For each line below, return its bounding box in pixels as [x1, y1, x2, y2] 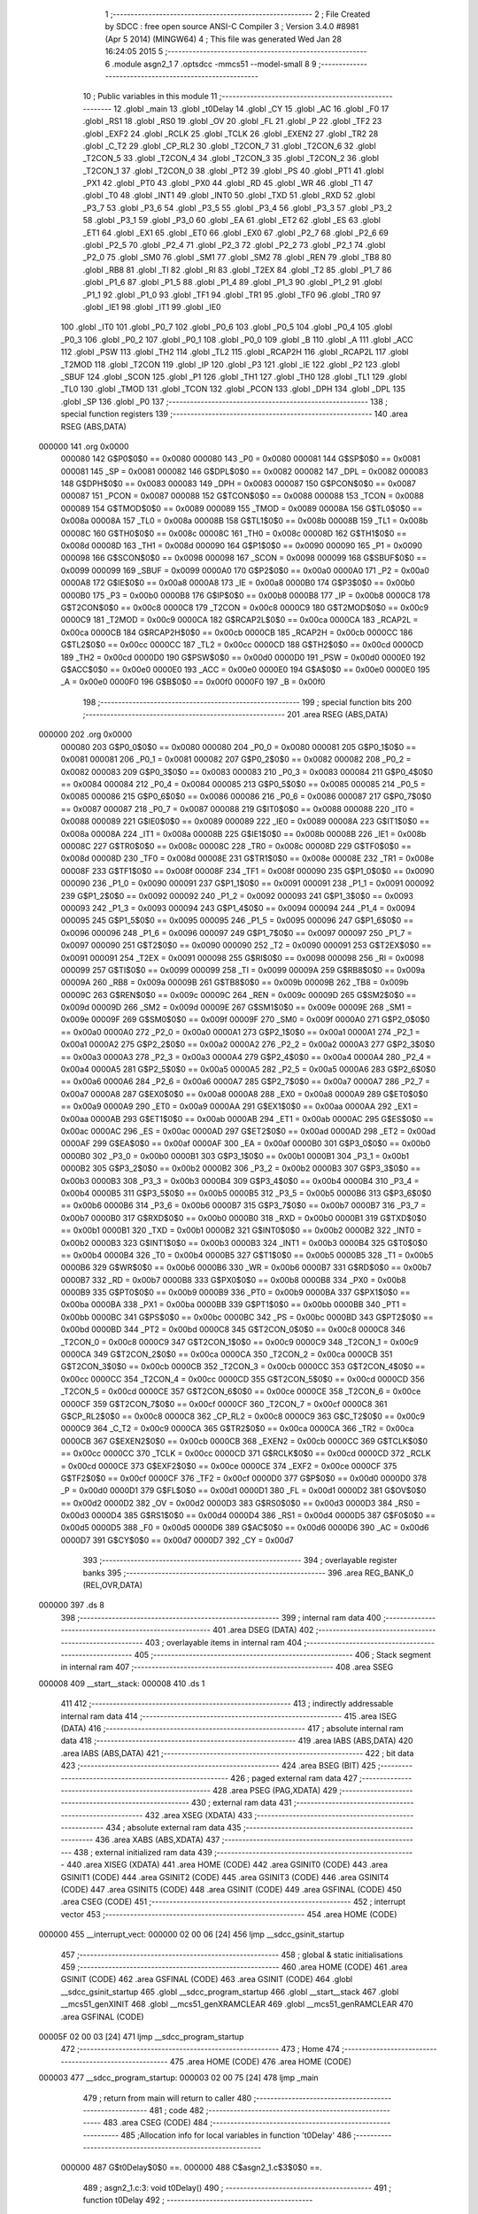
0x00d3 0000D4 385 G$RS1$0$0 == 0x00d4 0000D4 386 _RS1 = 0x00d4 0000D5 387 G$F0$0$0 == [60, 1510, 436, 1521]
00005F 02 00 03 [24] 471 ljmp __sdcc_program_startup [38, 2031, 244, 2041]
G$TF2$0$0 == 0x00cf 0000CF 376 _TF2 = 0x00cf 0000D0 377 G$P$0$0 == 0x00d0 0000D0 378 [60, 1473, 428, 1483]
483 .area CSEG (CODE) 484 [103, 2117, 208, 2128]
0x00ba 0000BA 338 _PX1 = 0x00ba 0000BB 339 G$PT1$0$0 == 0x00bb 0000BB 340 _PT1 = [60, 1299, 407, 1310]
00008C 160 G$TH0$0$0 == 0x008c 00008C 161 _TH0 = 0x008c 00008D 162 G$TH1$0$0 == [60, 528, 407, 538]
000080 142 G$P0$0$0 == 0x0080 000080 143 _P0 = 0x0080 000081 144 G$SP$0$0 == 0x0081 [60, 453, 420, 464]
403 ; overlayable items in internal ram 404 [144, 1637, 303, 1647]
